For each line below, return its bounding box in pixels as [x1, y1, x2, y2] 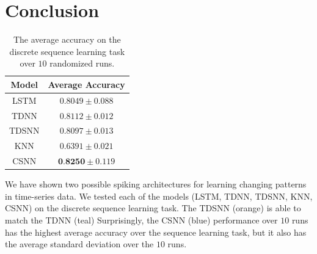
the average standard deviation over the [5, 238, 154, 250]
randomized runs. [49, 57, 115, 70]
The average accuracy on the [13, 33, 121, 46]
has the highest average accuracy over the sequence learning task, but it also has [5, 225, 307, 238]
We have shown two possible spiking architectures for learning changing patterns [5, 178, 307, 191]
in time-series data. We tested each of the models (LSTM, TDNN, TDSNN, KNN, [5, 189, 313, 202]
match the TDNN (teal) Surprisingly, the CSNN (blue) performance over [5, 214, 278, 226]
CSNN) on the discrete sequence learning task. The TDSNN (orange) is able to [5, 201, 301, 214]
